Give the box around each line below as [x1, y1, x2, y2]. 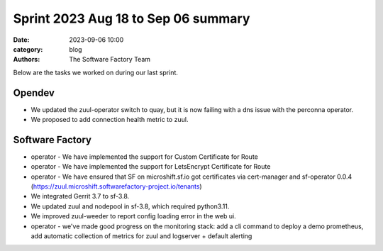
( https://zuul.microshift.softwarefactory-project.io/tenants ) [30, 182, 202, 191]
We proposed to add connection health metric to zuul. [30, 116, 189, 124]
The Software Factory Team [69, 55, 151, 64]
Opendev [13, 87, 55, 99]
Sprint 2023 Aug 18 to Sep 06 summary [13, 11, 250, 26]
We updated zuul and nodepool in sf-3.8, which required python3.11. [30, 202, 230, 211]
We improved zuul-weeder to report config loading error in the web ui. [30, 212, 237, 221]
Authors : [13, 55, 40, 64]
